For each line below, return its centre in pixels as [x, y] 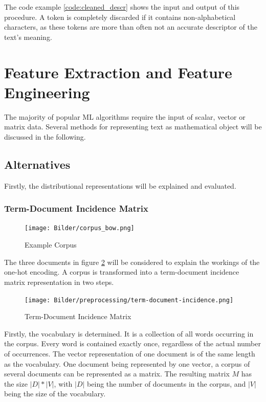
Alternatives [37, 164]
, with [63, 383]
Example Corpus [51, 245]
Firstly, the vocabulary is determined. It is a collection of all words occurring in [129, 333]
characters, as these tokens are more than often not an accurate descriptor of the [131, 27]
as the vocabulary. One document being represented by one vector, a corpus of [127, 363]
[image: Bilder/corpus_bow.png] [80, 228]
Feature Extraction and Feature [118, 72]
